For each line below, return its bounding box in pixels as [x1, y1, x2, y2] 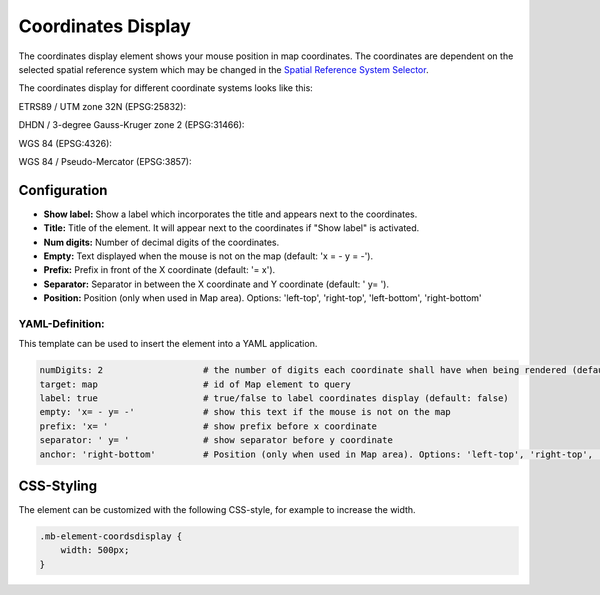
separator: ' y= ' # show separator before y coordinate [39, 435, 394, 446]
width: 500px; [60, 545, 130, 556]
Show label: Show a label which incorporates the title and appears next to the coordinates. [43, 208, 418, 220]
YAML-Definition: [18, 316, 105, 330]
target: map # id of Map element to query [39, 378, 351, 390]
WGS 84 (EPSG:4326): [18, 137, 112, 149]
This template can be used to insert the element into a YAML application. [18, 338, 318, 350]
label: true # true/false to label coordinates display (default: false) [39, 393, 509, 404]
